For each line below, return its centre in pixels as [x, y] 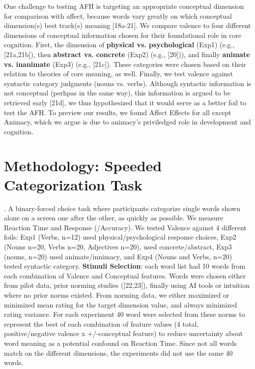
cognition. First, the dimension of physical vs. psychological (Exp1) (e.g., [119, 45]
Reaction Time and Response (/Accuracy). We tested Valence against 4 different [125, 227]
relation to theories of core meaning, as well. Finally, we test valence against [119, 74]
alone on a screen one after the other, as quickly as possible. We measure [114, 218]
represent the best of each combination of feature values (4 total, [101, 323]
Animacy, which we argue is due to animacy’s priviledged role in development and [127, 122]
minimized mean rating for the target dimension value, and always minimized [121, 304]
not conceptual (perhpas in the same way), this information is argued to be [117, 93]
